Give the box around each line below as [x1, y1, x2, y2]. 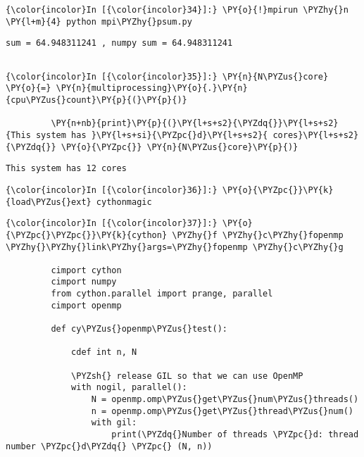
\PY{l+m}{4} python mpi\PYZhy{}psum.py [6, 16, 192, 27]
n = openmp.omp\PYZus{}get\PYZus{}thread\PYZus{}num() [91, 406, 353, 416]
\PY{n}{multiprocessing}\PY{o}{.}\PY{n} [56, 83, 248, 94]
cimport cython [51, 265, 122, 275]
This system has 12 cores [6, 163, 127, 174]
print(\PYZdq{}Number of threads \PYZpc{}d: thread [111, 430, 359, 439]
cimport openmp [51, 300, 122, 311]
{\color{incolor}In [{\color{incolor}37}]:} [6, 218, 218, 229]
